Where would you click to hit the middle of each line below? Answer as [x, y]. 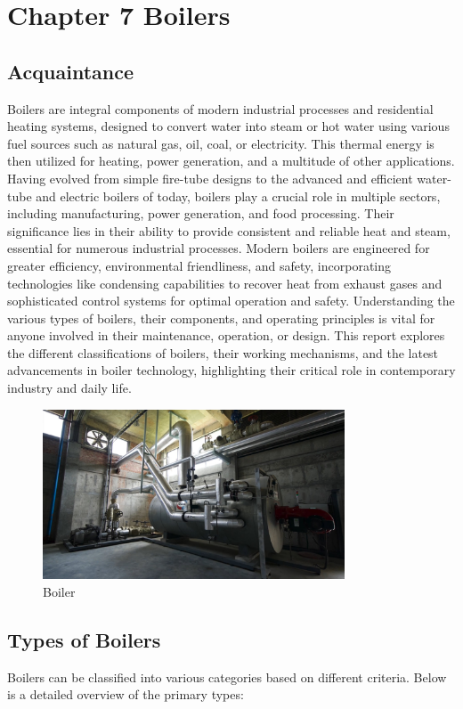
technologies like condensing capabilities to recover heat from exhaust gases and [225, 283]
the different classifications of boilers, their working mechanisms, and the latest [223, 352]
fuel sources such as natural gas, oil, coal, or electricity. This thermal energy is [221, 143]
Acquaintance [71, 71]
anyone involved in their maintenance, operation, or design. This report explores [226, 335]
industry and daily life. [69, 388]
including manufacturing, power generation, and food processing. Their [201, 213]
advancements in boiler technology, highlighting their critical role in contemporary [231, 370]
